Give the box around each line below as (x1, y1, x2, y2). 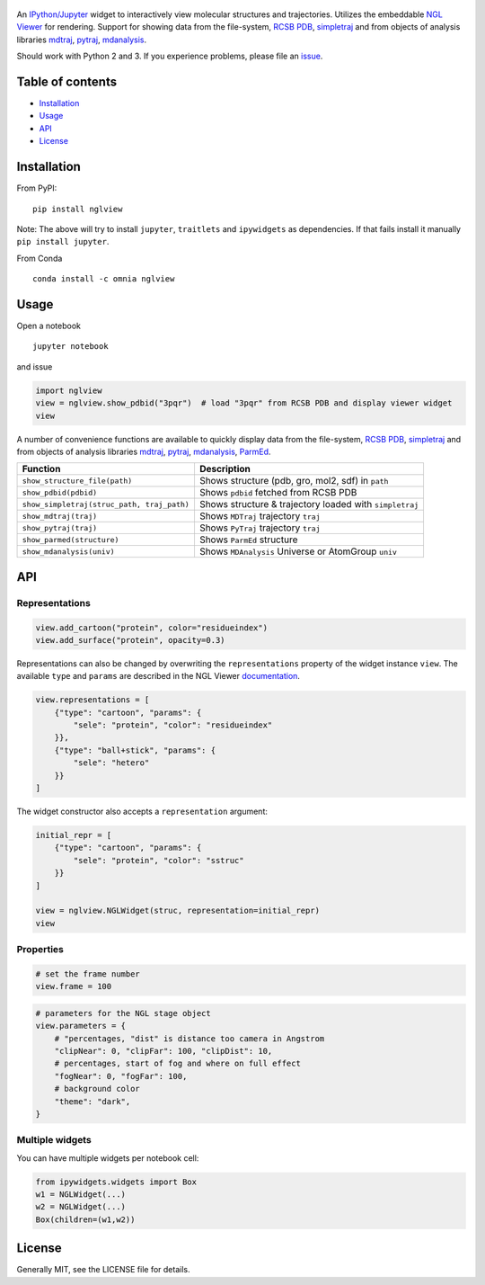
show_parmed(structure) (22, 535, 119, 544)
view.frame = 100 (35, 981, 112, 992)
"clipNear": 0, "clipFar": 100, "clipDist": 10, (54, 1046, 273, 1056)
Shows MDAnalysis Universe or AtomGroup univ (198, 545, 397, 558)
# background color (54, 1084, 141, 1094)
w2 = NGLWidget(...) (35, 1201, 126, 1212)
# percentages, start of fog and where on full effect (54, 1058, 301, 1069)
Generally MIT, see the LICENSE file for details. (16, 1264, 190, 1275)
